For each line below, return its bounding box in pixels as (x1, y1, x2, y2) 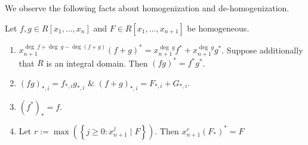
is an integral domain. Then (46, 56, 148, 69)
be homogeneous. (187, 21, 250, 34)
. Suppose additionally (221, 43, 303, 56)
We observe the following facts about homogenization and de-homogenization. (5, 2, 289, 14)
